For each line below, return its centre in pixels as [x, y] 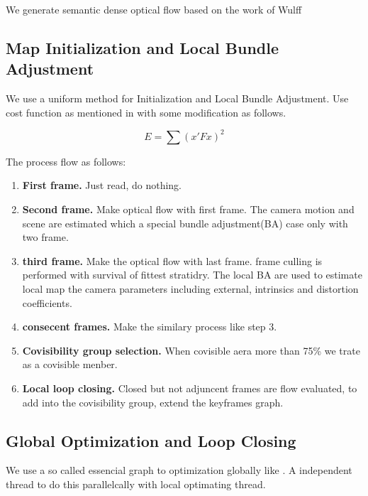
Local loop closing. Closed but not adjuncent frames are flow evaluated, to [190, 388]
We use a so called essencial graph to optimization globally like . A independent [179, 470]
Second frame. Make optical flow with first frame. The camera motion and [188, 209]
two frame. [45, 237]
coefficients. [47, 302]
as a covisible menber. [70, 364]
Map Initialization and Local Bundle [143, 47]
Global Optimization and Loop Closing [151, 440]
